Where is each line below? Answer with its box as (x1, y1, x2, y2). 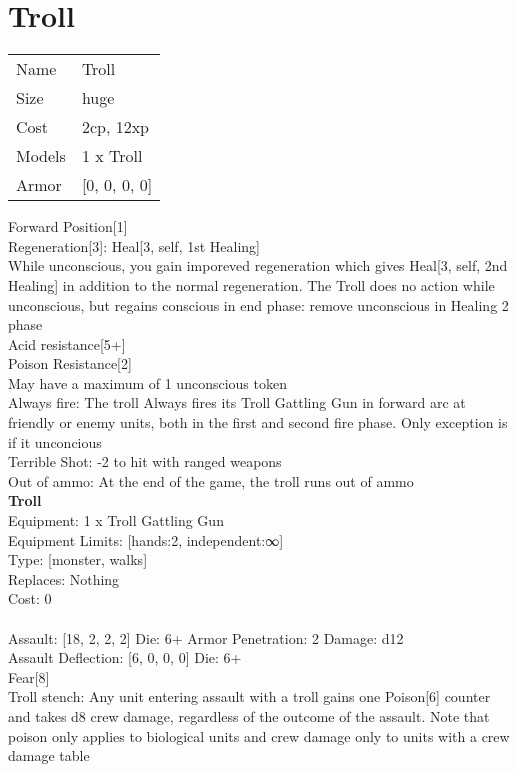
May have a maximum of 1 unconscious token (8, 372, 287, 393)
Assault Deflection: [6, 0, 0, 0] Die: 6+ (8, 647, 242, 668)
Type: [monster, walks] (8, 549, 148, 570)
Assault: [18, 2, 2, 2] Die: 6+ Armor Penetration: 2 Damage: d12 (8, 627, 404, 648)
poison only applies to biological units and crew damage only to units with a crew (8, 725, 510, 746)
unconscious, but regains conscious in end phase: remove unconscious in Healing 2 (8, 294, 509, 315)
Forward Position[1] (8, 216, 128, 237)
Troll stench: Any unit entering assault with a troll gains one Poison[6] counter (8, 686, 491, 707)
